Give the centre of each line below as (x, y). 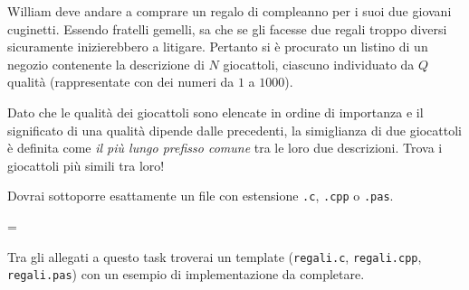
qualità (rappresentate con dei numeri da (121, 82)
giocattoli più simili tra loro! (86, 165)
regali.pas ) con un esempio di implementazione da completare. (186, 274)
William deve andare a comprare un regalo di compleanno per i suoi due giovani (230, 11)
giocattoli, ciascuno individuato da (319, 64)
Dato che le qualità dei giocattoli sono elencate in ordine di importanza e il (215, 112)
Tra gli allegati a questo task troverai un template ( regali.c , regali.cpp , (215, 256)
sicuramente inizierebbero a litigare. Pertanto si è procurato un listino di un (218, 47)
